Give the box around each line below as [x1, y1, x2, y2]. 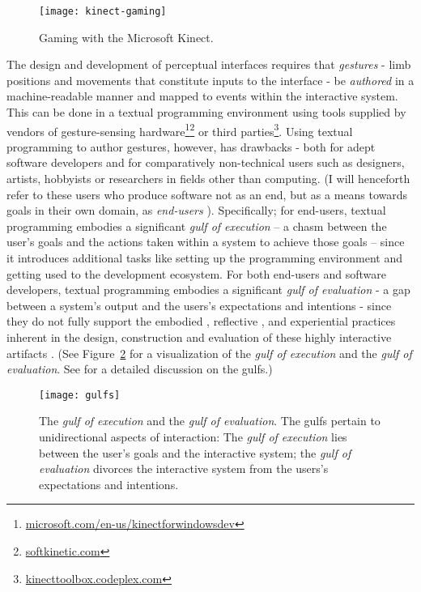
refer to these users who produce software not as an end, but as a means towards [6, 185, 408, 202]
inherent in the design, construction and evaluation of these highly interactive [6, 329, 392, 345]
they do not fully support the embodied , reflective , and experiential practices [6, 313, 396, 330]
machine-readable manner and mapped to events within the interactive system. [6, 87, 398, 104]
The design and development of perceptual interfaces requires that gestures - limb [6, 56, 411, 73]
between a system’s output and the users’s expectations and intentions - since [6, 296, 392, 313]
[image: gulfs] [39, 389, 121, 401]
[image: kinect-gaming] [39, 6, 167, 17]
